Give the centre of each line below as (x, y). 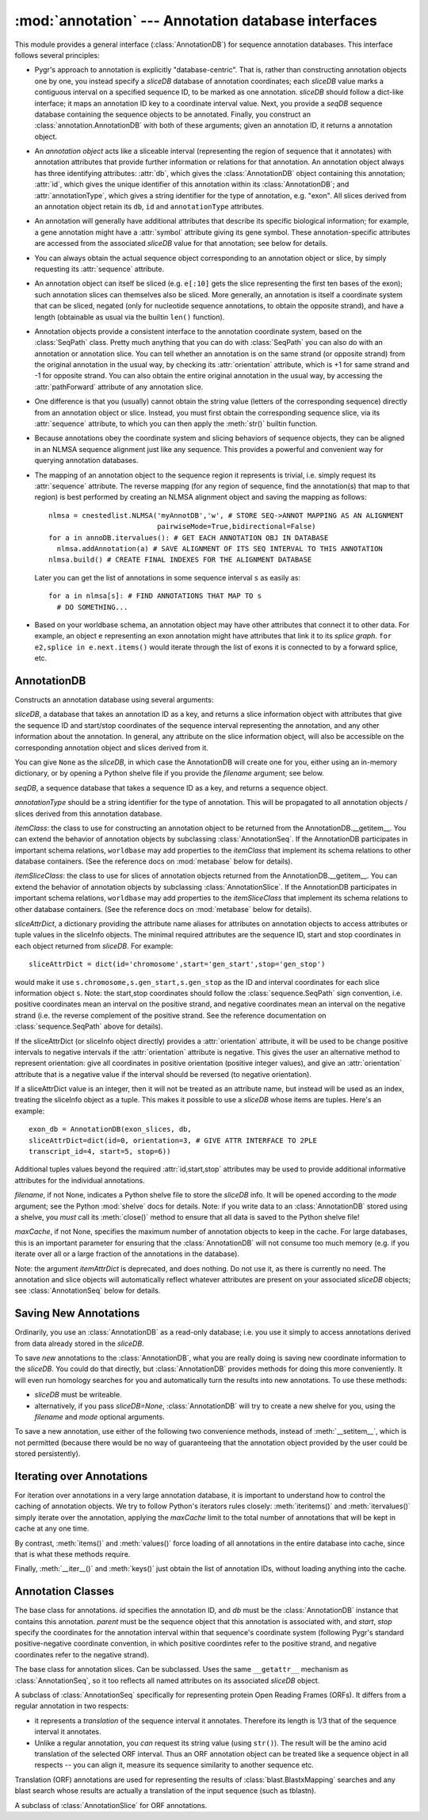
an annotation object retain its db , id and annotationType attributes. (149, 207)
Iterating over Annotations (81, 1476)
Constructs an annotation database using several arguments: (114, 699)
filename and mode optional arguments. (100, 1416)
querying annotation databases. (86, 461)
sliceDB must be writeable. (78, 1395)
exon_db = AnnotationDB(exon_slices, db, (110, 1129)
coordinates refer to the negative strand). (82, 1654)
